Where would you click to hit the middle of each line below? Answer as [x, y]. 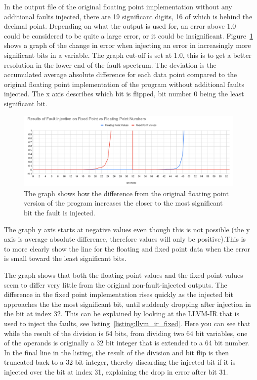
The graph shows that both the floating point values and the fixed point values [124, 274]
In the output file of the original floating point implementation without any [118, 6]
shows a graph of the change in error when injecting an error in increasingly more [128, 45]
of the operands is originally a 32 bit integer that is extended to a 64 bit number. [127, 343]
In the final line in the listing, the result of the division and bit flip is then [117, 352]
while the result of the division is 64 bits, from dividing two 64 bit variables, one [126, 333]
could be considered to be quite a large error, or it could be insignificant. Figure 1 [128, 35]
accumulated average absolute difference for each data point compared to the [121, 74]
